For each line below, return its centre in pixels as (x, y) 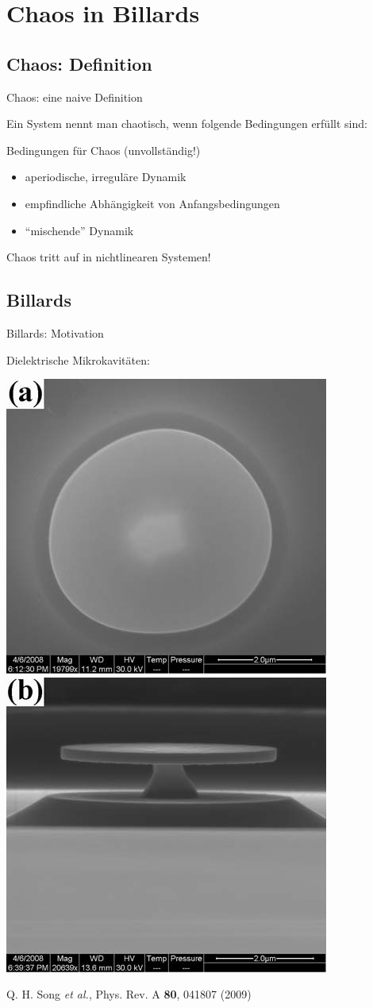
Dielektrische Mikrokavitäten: (78, 359)
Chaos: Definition (79, 63)
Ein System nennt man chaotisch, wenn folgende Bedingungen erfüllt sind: (187, 124)
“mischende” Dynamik (79, 230)
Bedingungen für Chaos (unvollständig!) (104, 150)
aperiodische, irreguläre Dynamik (106, 177)
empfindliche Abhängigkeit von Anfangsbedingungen (152, 203)
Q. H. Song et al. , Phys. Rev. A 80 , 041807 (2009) (129, 994)
